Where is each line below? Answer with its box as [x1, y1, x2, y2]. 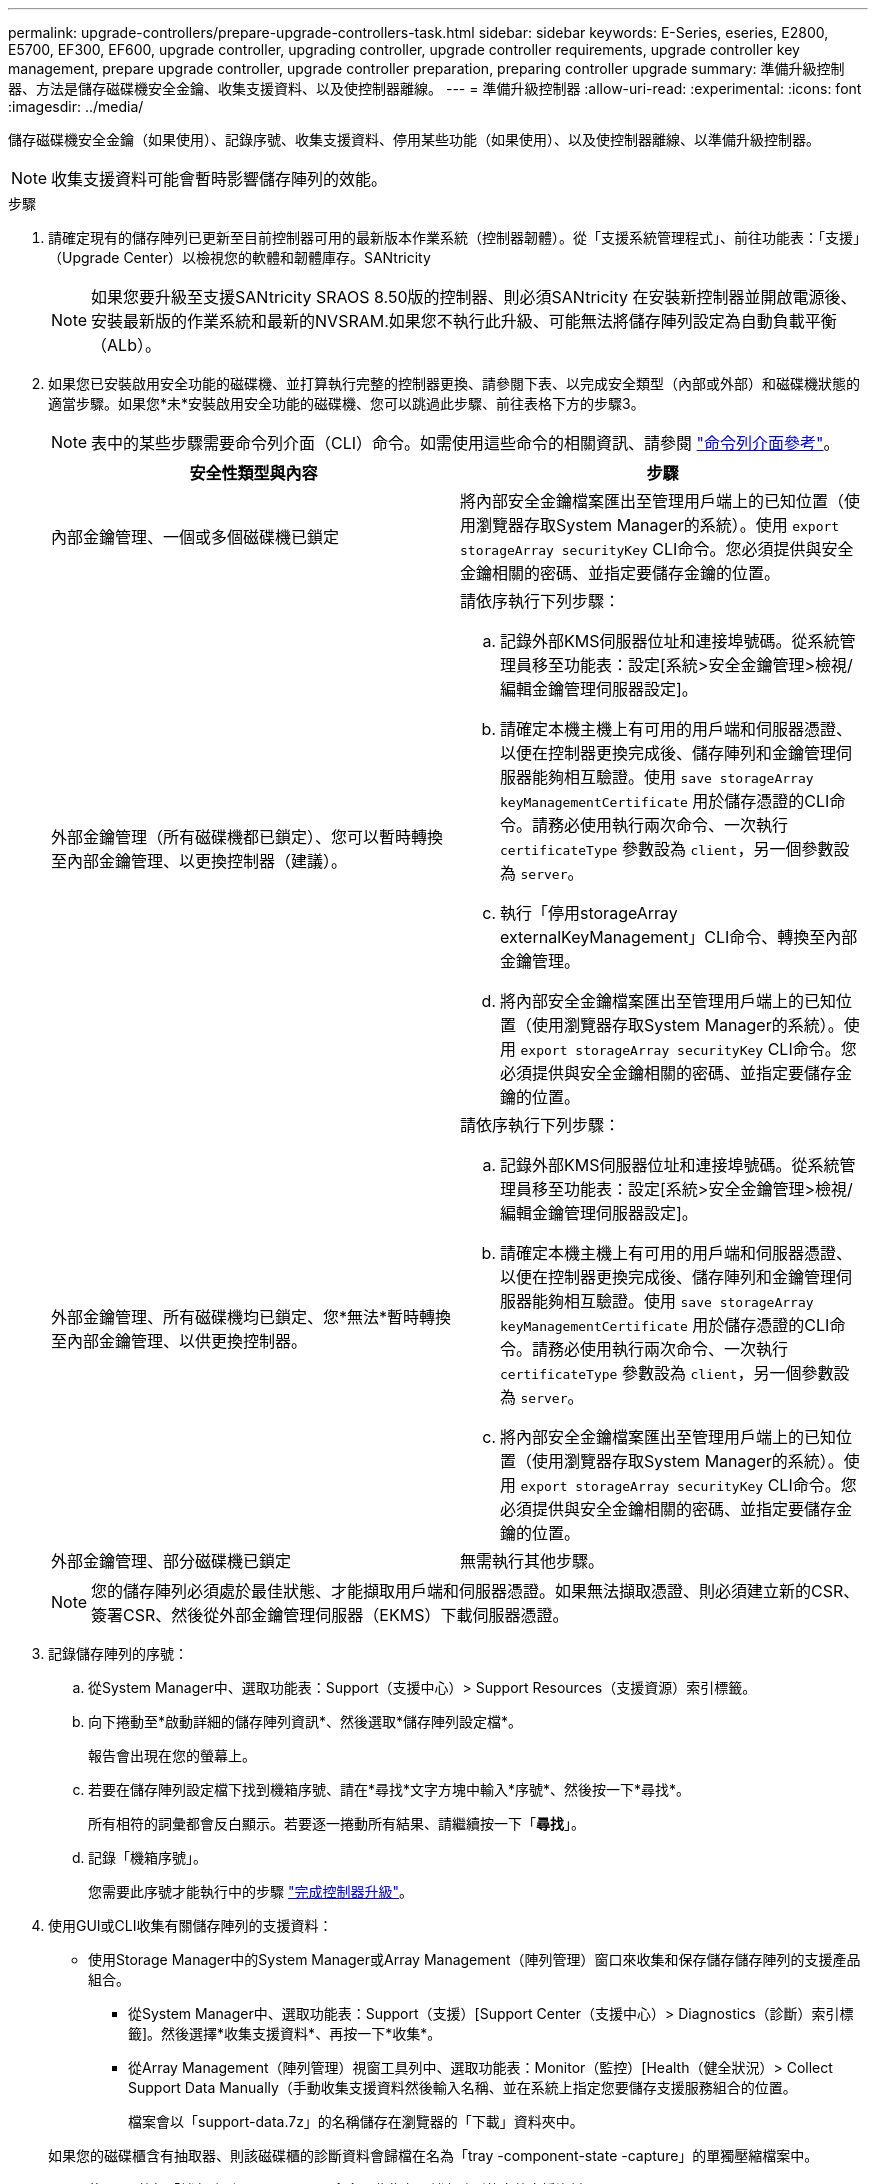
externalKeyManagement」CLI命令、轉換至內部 [500, 927, 858, 947]
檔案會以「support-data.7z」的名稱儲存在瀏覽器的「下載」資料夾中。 [128, 2113, 584, 2130]
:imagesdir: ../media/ [8, 98, 144, 115]
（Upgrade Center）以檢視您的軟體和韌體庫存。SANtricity [48, 249, 431, 266]
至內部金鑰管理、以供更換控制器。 [51, 1331, 308, 1351]
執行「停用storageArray [500, 903, 678, 923]
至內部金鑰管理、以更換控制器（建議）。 [51, 851, 348, 871]
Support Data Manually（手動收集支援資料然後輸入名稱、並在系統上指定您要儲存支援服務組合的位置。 [128, 2079, 797, 2096]
